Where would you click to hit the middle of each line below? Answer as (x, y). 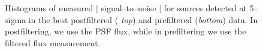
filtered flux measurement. (53, 42)
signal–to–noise (129, 8)
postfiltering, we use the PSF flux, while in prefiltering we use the (126, 31)
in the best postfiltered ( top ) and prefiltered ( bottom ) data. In (143, 19)
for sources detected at (205, 8)
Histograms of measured (49, 8)
